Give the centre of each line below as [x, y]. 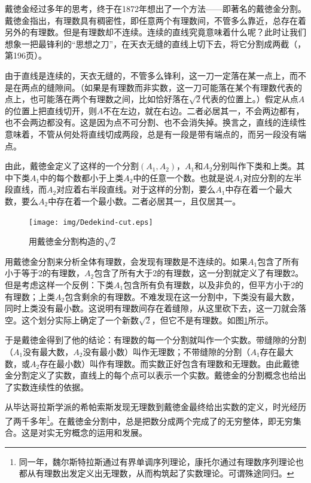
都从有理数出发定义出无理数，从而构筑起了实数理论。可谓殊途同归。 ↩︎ [156, 473]
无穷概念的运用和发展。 [101, 432]
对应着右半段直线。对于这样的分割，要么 [136, 189]
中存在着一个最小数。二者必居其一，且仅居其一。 [144, 201]
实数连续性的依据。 [51, 386]
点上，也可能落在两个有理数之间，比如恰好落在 [97, 99]
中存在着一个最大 [259, 189]
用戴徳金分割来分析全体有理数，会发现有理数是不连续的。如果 [126, 261]
